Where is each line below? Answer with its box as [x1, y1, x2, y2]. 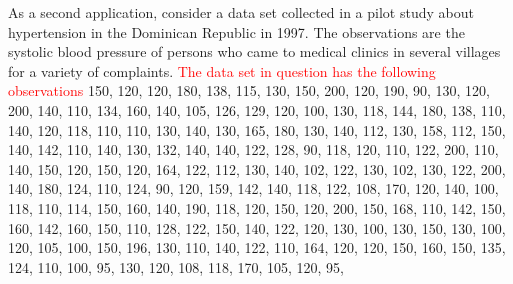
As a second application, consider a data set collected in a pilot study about [8, 2, 474, 22]
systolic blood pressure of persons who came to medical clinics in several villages [8, 41, 501, 62]
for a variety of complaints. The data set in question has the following [8, 60, 436, 81]
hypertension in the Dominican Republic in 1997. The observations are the [8, 21, 465, 42]
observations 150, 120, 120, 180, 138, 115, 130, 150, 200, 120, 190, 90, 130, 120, [8, 80, 491, 101]
